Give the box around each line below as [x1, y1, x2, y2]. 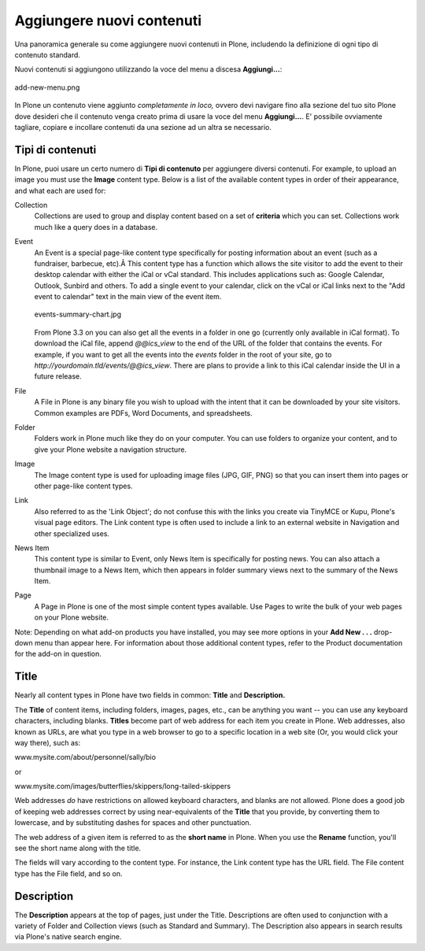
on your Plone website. [34, 612, 109, 622]
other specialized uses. [34, 528, 110, 538]
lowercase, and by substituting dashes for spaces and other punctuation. [14, 818, 252, 827]
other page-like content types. [34, 481, 133, 490]
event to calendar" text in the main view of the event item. [34, 292, 222, 302]
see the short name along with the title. [14, 843, 142, 853]
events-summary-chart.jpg [34, 309, 122, 319]
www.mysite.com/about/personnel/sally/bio [14, 753, 157, 762]
